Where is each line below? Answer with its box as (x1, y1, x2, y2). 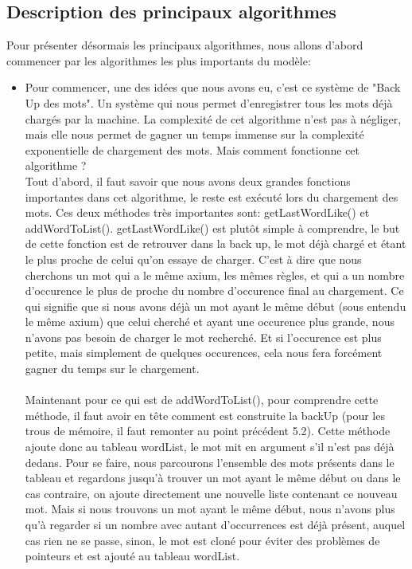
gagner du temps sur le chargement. (25, 360, 200, 377)
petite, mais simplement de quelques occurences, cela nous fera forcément (25, 344, 383, 361)
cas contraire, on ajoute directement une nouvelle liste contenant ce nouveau (25, 485, 398, 501)
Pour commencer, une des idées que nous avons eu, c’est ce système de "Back (25, 79, 401, 96)
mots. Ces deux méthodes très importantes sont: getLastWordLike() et (25, 204, 370, 221)
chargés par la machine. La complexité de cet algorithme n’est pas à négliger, (25, 110, 402, 127)
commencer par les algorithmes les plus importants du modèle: (6, 52, 311, 69)
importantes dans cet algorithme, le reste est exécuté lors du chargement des (25, 188, 398, 205)
